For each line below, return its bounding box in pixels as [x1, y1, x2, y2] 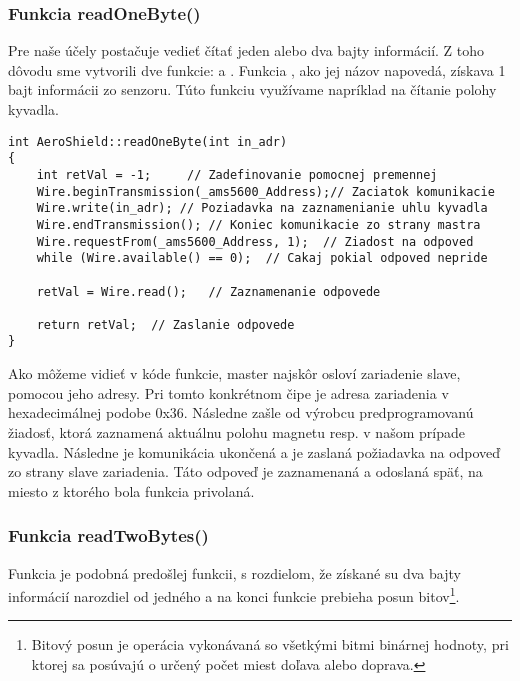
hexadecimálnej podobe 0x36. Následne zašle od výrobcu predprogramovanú [8, 402, 474, 423]
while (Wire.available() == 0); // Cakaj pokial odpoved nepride [36, 251, 488, 266]
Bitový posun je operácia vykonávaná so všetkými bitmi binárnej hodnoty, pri [31, 634, 509, 655]
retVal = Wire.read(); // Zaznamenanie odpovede [36, 284, 381, 299]
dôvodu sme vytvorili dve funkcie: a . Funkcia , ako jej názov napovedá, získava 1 [8, 59, 506, 80]
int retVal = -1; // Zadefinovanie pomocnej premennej [36, 167, 438, 182]
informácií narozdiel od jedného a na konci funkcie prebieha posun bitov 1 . [8, 583, 460, 606]
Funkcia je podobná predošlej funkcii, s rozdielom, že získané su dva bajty [8, 562, 461, 583]
